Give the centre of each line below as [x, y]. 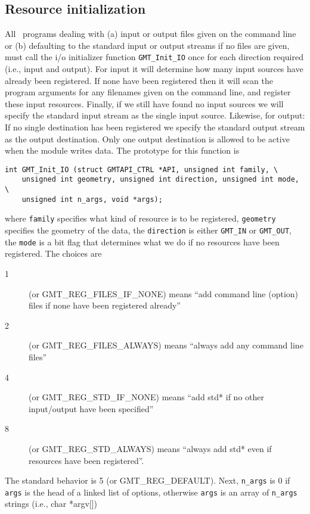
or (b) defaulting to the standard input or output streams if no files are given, [147, 45]
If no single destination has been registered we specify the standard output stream [155, 127]
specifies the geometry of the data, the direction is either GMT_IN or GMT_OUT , [148, 230]
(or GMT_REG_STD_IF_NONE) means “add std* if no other [146, 397]
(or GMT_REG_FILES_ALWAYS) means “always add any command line [166, 345]
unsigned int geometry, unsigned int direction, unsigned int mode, [160, 180]
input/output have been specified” [91, 408]
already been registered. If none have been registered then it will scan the [139, 80]
